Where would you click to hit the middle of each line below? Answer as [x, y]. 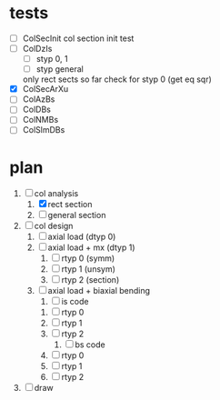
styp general [60, 69]
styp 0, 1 [52, 59]
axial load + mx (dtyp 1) [91, 247]
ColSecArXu [45, 89]
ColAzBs [39, 99]
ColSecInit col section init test [78, 38]
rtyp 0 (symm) [88, 258]
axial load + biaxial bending [99, 291]
